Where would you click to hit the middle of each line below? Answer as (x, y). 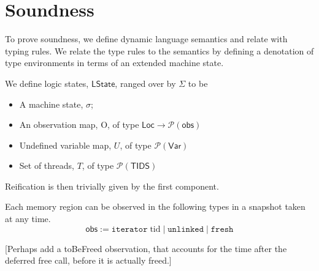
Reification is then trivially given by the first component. (112, 186)
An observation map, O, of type (79, 124)
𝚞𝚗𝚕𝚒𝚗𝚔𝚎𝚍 (186, 229)
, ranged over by (145, 83)
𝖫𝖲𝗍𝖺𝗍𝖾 (103, 84)
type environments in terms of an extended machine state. (114, 63)
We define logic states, (47, 83)
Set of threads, (47, 165)
